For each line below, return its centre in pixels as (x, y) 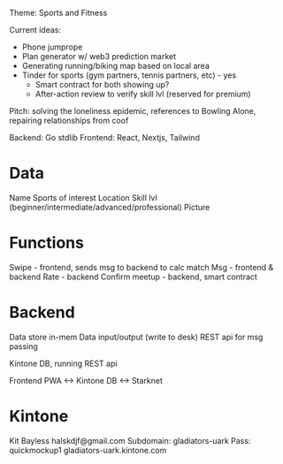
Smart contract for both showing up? (102, 84)
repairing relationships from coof (69, 120)
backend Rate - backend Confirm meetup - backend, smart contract (134, 277)
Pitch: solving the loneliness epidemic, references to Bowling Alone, (133, 111)
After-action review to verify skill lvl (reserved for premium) (143, 94)
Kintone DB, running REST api (63, 363)
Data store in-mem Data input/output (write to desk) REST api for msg (136, 337)
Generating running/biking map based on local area (115, 66)
